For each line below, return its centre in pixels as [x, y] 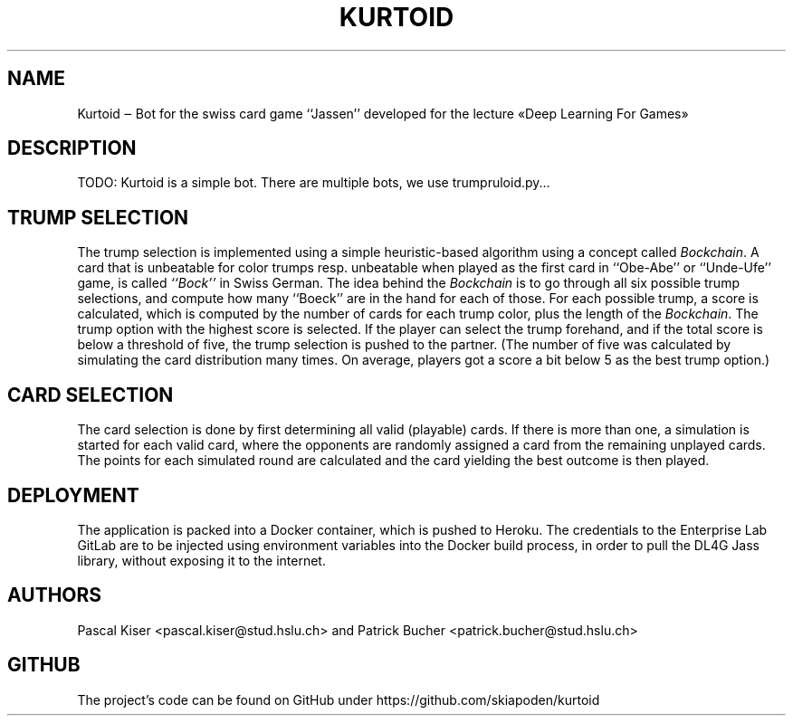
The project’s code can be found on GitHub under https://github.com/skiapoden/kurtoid [339, 699]
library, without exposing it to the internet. [201, 560]
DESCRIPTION [72, 148]
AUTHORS [55, 595]
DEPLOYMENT [73, 495]
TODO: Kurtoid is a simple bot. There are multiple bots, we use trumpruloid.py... [314, 183]
